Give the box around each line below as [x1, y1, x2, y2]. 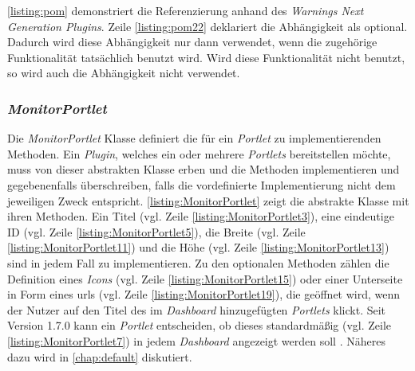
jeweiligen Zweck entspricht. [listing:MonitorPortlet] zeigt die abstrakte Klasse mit [7, 192, 409, 209]
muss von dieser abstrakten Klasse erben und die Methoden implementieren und [7, 161, 400, 178]
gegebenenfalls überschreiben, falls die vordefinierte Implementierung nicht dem [7, 176, 396, 193]
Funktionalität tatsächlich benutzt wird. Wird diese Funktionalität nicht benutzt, [7, 49, 405, 65]
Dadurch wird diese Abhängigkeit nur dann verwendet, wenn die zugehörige [7, 33, 377, 50]
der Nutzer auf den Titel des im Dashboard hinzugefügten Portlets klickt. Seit [7, 301, 386, 318]
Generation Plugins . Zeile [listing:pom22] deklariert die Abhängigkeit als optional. [7, 18, 408, 34]
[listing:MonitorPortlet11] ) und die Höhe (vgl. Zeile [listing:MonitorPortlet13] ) [7, 239, 389, 256]
